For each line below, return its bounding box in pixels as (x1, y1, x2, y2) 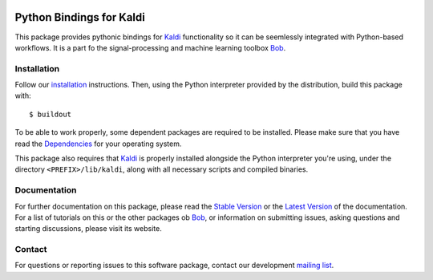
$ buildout (29, 109, 72, 119)
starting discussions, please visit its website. (14, 224, 162, 233)
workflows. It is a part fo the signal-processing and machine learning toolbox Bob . (14, 43, 286, 52)
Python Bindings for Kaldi (14, 10, 146, 24)
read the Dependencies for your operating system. (14, 139, 182, 148)
